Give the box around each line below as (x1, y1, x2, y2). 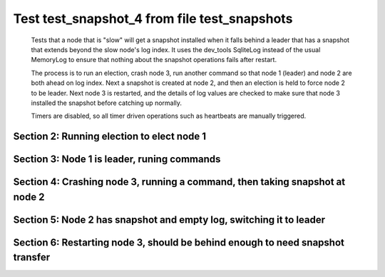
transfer (13, 251, 50, 263)
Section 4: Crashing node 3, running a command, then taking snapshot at (13, 176, 346, 188)
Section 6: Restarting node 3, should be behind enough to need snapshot (13, 236, 345, 248)
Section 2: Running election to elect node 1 (13, 131, 207, 143)
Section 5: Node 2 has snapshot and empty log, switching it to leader (13, 213, 326, 226)
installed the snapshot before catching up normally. (31, 99, 182, 107)
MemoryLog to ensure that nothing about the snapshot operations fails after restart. (31, 56, 277, 64)
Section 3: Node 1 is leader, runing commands (13, 153, 221, 166)
